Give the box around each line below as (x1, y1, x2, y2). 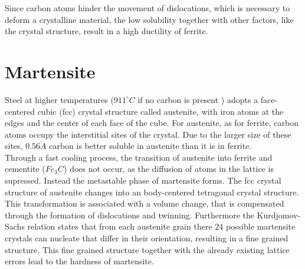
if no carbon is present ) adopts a (137, 93, 258, 105)
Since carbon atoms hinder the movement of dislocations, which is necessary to (5, 2, 290, 14)
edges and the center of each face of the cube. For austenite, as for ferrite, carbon (5, 117, 299, 129)
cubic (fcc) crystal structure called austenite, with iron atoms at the (37, 105, 284, 117)
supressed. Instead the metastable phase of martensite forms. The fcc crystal (5, 174, 281, 187)
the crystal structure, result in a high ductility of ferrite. (5, 25, 208, 37)
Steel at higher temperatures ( (5, 93, 114, 105)
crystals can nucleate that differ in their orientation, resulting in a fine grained (5, 232, 288, 244)
